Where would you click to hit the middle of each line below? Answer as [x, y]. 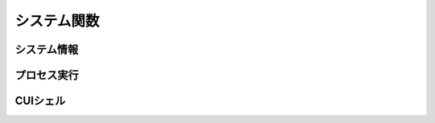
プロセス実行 [47, 75]
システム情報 [47, 49]
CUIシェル [40, 101]
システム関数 [57, 21]
